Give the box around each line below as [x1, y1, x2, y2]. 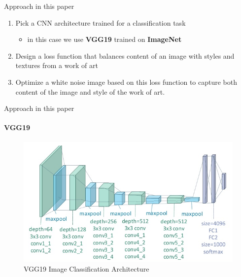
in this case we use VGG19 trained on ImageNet [27, 34, 182, 44]
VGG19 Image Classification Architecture [24, 264, 149, 274]
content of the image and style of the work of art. [15, 86, 165, 97]
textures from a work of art [15, 60, 98, 70]
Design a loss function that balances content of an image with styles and [15, 50, 235, 61]
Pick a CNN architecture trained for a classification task [15, 17, 186, 28]
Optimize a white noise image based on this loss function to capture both [15, 76, 237, 87]
